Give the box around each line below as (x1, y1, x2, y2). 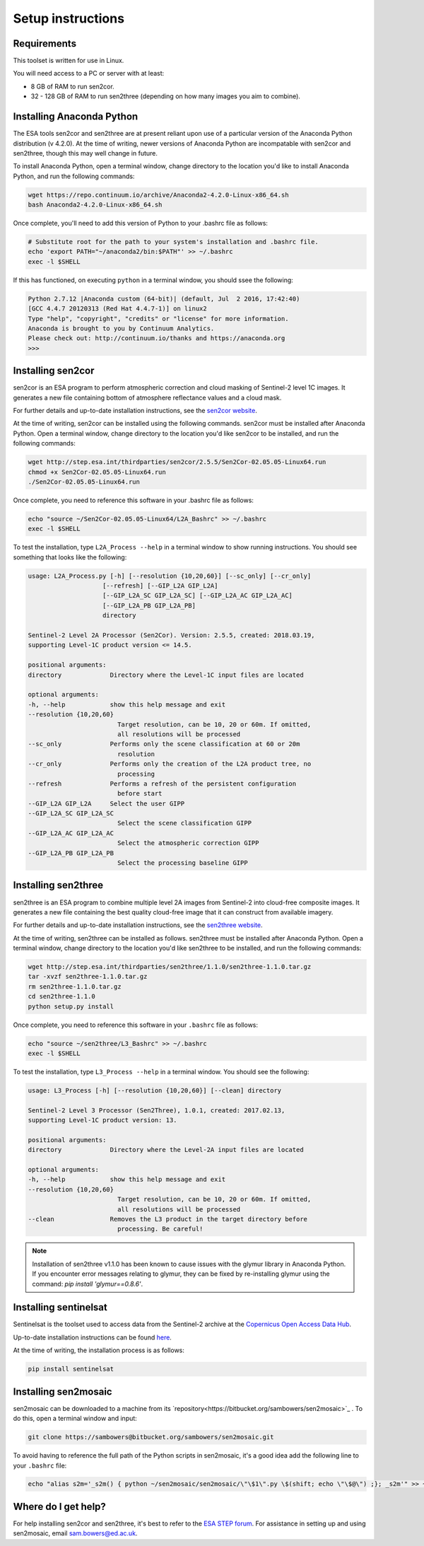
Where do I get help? (13, 1500, 106, 1513)
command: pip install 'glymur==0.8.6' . (32, 1279, 143, 1288)
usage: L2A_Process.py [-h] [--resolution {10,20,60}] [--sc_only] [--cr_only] (28, 571, 312, 580)
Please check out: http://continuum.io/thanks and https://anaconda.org (28, 335, 285, 342)
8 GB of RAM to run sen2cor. (30, 82, 114, 91)
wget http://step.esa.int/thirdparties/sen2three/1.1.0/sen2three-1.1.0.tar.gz (28, 963, 312, 971)
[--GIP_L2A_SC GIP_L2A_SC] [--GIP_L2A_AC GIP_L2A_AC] (102, 591, 293, 600)
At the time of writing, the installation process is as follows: (13, 1346, 185, 1354)
